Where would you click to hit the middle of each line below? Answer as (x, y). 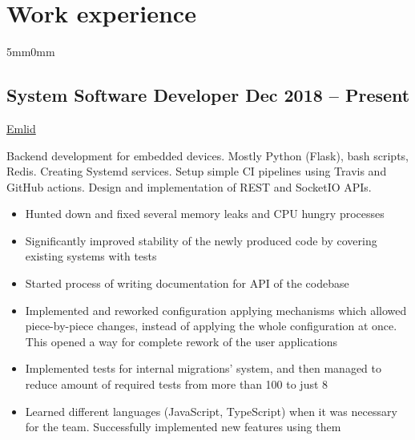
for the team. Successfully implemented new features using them (183, 427)
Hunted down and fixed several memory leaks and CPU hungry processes (205, 214)
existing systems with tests (91, 256)
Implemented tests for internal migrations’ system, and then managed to (203, 368)
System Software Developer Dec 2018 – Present (208, 95)
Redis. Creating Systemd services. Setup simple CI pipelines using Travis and (197, 171)
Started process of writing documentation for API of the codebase (187, 283)
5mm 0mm (31, 52)
